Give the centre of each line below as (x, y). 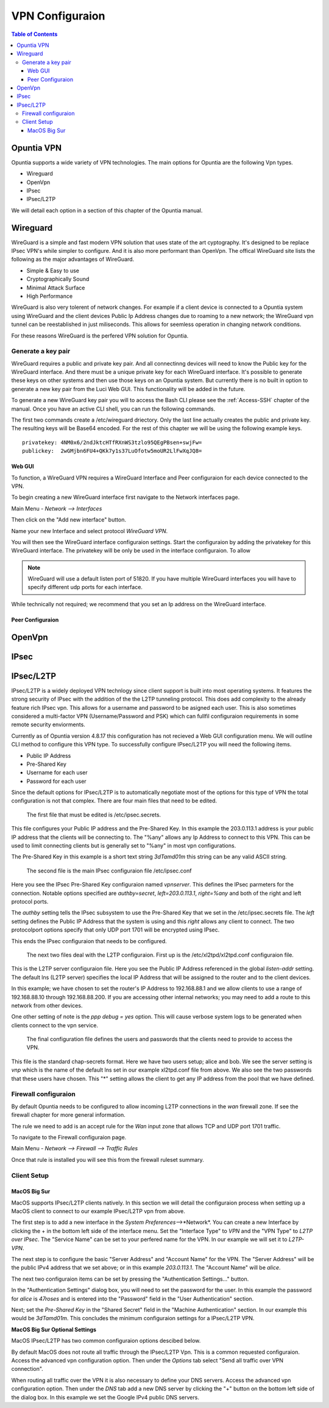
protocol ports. (30, 901)
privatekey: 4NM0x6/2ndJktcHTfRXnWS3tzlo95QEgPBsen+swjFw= (112, 442)
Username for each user (57, 773)
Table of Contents (34, 34)
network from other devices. (47, 1005)
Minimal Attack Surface (56, 288)
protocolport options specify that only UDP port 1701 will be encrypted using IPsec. (115, 930)
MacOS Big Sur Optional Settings (54, 1329)
